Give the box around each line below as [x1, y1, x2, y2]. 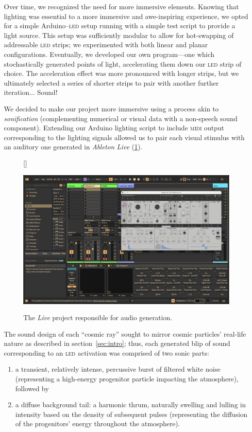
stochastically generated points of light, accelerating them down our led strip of [4, 58, 242, 69]
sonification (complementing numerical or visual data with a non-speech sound [4, 113, 238, 123]
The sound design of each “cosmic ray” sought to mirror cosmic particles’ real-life [4, 328, 246, 339]
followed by [15, 383, 49, 393]
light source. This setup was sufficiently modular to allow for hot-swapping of [4, 30, 234, 40]
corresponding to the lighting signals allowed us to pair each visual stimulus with [4, 132, 245, 142]
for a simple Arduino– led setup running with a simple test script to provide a [4, 20, 235, 31]
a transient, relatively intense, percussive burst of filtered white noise [15, 364, 220, 374]
